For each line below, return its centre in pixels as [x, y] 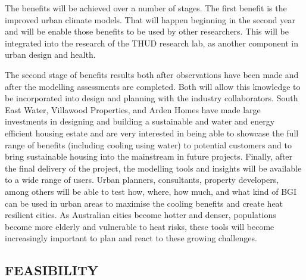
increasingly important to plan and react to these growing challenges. [131, 238]
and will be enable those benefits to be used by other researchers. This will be [147, 31]
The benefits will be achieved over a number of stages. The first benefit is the [146, 8]
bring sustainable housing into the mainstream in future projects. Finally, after [149, 156]
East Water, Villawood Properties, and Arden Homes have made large [133, 109]
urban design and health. [50, 55]
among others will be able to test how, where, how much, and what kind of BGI [151, 191]
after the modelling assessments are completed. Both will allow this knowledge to [153, 86]
